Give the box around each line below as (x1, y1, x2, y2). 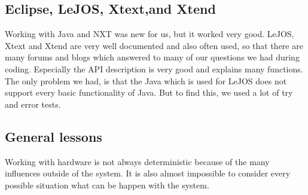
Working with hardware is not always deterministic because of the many (5, 155, 270, 167)
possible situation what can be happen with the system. (5, 178, 209, 191)
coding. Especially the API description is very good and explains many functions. (5, 62, 303, 75)
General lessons (5, 127, 102, 145)
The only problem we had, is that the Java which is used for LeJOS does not (5, 74, 287, 87)
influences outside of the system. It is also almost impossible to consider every (5, 167, 291, 179)
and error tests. (5, 97, 61, 110)
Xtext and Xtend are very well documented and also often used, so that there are (5, 39, 303, 51)
